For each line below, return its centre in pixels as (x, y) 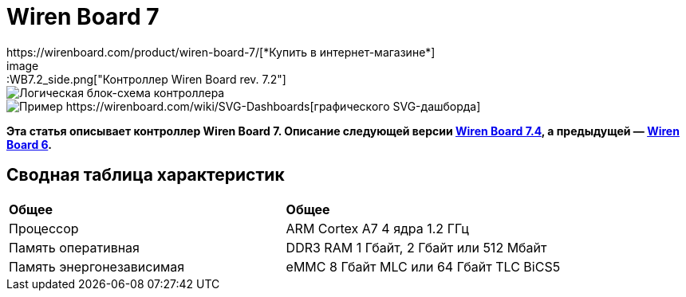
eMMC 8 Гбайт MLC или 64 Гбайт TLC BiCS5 (423, 266)
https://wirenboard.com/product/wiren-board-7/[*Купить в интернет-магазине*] (221, 52)
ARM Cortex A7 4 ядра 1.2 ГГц (377, 228)
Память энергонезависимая (97, 266)
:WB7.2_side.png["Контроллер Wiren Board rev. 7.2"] (146, 79)
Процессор (44, 228)
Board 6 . (29, 144)
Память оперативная (74, 247)
